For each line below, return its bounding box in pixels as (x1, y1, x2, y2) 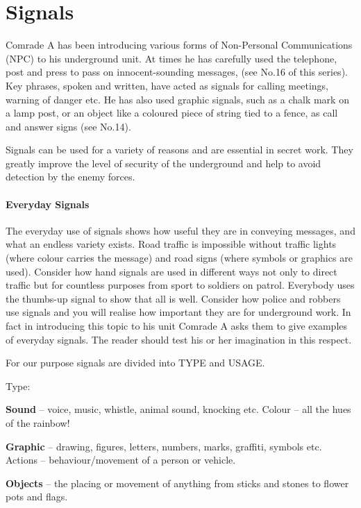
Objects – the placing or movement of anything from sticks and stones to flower (6, 475, 349, 490)
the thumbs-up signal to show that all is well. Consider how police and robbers (6, 291, 341, 305)
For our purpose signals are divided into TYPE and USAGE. (6, 355, 265, 370)
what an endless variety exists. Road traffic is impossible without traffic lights (6, 237, 337, 251)
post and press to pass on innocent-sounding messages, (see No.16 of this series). (6, 65, 348, 79)
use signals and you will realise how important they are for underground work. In (6, 305, 351, 319)
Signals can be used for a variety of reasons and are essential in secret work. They (6, 142, 353, 157)
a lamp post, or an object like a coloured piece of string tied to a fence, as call (6, 105, 338, 120)
